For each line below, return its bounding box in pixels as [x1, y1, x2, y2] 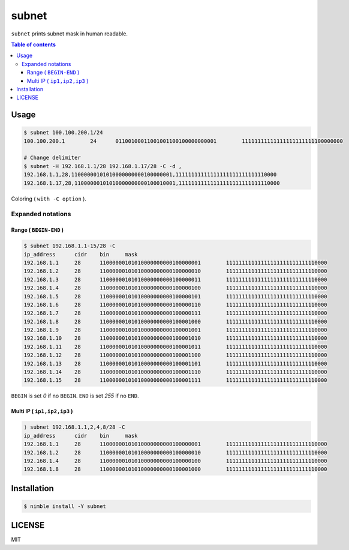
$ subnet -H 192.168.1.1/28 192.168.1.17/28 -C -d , [23, 163, 182, 169]
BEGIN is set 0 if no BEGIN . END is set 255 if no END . [11, 392, 139, 399]
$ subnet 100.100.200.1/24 [23, 129, 103, 136]
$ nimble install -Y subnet [23, 503, 106, 510]
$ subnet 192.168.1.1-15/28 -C [23, 243, 116, 249]
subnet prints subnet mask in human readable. [11, 30, 128, 37]
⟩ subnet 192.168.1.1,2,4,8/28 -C [23, 424, 125, 431]
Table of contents [11, 41, 56, 48]
